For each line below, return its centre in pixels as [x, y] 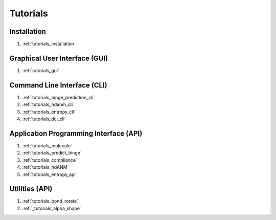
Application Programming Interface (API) [76, 133]
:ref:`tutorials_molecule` [47, 145]
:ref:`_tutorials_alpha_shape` [52, 208]
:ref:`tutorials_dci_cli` [44, 119]
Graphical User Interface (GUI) [59, 58]
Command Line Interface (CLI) [58, 85]
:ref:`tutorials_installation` [49, 44]
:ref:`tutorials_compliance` [50, 160]
